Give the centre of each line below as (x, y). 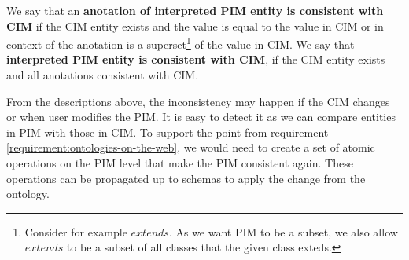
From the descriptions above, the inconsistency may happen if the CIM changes (198, 101)
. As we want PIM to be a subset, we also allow (283, 231)
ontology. (28, 194)
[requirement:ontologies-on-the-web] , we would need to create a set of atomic (191, 147)
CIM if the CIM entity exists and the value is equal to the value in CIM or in (195, 26)
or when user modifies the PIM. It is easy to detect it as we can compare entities (201, 117)
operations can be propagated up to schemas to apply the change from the (186, 178)
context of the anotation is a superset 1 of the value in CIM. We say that (181, 43)
